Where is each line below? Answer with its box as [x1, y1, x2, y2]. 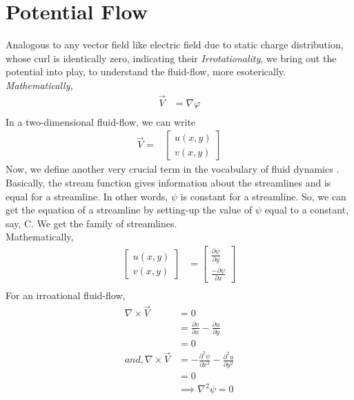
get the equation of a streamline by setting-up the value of [6, 202, 253, 217]
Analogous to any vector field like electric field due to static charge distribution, [6, 37, 344, 52]
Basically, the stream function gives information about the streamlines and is [6, 175, 331, 189]
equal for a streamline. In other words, [6, 189, 168, 203]
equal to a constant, [264, 202, 349, 217]
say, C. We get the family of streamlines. [6, 216, 177, 230]
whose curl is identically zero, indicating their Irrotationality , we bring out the [6, 50, 337, 65]
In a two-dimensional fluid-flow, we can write [6, 114, 196, 128]
